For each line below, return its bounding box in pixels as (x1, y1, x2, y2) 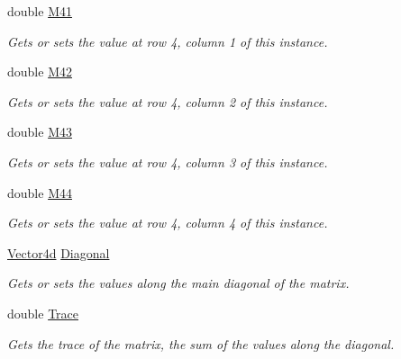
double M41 (7, 2, 72, 20)
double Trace (7, 303, 78, 322)
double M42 (7, 62, 72, 81)
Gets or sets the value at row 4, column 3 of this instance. (7, 152, 328, 171)
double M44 (7, 183, 72, 202)
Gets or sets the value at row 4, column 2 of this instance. (7, 92, 328, 111)
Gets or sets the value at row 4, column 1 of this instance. (7, 31, 328, 50)
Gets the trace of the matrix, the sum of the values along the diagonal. (7, 334, 395, 353)
